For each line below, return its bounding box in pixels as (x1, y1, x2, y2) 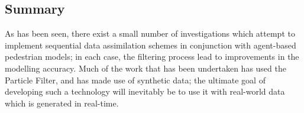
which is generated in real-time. (5, 96, 119, 109)
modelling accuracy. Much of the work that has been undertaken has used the (5, 62, 286, 74)
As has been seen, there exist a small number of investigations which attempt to (5, 27, 295, 40)
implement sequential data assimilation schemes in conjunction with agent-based (5, 38, 296, 51)
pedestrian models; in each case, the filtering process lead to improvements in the (5, 50, 299, 63)
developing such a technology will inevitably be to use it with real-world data (5, 85, 285, 98)
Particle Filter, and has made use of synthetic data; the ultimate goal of (5, 73, 266, 86)
